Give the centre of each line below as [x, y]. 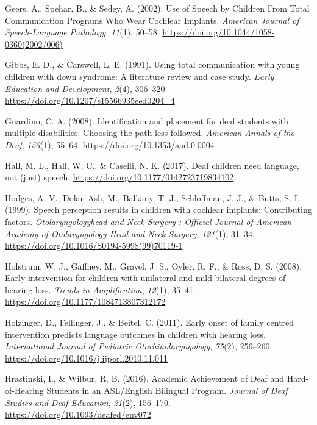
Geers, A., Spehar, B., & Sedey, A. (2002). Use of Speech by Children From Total [157, 8]
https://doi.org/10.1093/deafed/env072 [78, 414]
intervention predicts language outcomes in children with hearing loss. [135, 334]
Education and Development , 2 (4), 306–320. [86, 88]
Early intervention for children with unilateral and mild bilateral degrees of [145, 278]
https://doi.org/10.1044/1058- [219, 32]
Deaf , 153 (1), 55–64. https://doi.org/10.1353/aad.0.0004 [110, 144]
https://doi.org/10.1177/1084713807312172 [85, 302]
